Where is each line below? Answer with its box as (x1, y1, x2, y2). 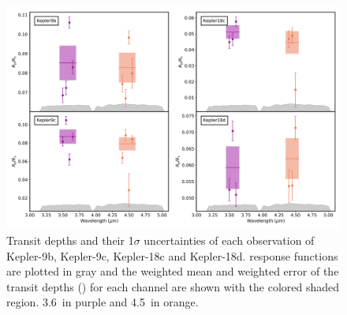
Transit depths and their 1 (6, 231, 134, 248)
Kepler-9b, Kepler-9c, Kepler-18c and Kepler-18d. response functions (6, 247, 338, 264)
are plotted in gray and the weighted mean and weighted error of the (6, 263, 339, 279)
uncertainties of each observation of (144, 231, 315, 248)
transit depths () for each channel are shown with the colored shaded (6, 278, 340, 294)
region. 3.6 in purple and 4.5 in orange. (6, 294, 199, 310)
